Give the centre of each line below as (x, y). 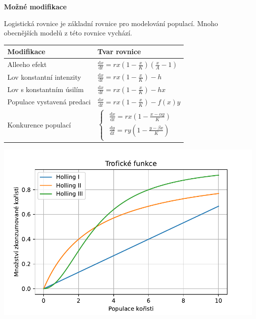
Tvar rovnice (119, 51)
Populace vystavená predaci (49, 102)
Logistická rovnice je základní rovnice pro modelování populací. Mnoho (111, 23)
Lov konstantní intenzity (44, 77)
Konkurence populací (39, 124)
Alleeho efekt (27, 64)
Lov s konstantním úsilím (46, 89)
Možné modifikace (35, 6)
